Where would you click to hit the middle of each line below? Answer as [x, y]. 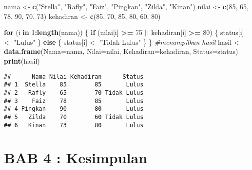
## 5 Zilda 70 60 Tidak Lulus [74, 117]
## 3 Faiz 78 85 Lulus [74, 101]
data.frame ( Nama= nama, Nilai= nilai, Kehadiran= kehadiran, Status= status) [121, 51]
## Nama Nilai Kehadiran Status [74, 76]
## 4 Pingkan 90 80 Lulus [74, 109]
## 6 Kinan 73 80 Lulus [74, 125]
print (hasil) [22, 60]
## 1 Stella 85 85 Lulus [74, 85]
